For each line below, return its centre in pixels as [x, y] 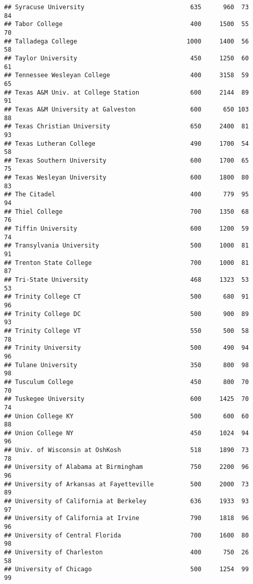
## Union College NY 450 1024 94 [127, 433]
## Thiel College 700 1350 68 [127, 211]
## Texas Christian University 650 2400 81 [127, 127]
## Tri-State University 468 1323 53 [127, 280]
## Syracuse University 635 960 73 [127, 7]
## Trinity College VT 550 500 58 [127, 331]
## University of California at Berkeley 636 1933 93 [127, 501]
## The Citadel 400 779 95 [127, 195]
